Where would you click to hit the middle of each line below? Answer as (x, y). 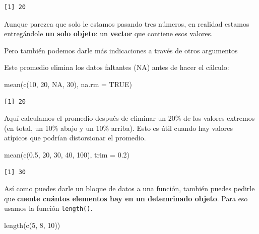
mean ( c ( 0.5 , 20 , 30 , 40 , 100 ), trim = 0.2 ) (67, 154)
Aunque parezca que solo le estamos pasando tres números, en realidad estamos (127, 23)
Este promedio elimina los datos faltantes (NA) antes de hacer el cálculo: (117, 67)
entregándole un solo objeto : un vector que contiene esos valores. (109, 33)
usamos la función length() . (48, 208)
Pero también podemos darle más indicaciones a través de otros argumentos (121, 50)
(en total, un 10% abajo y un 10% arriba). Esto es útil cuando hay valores (119, 128)
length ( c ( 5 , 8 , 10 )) (32, 225)
